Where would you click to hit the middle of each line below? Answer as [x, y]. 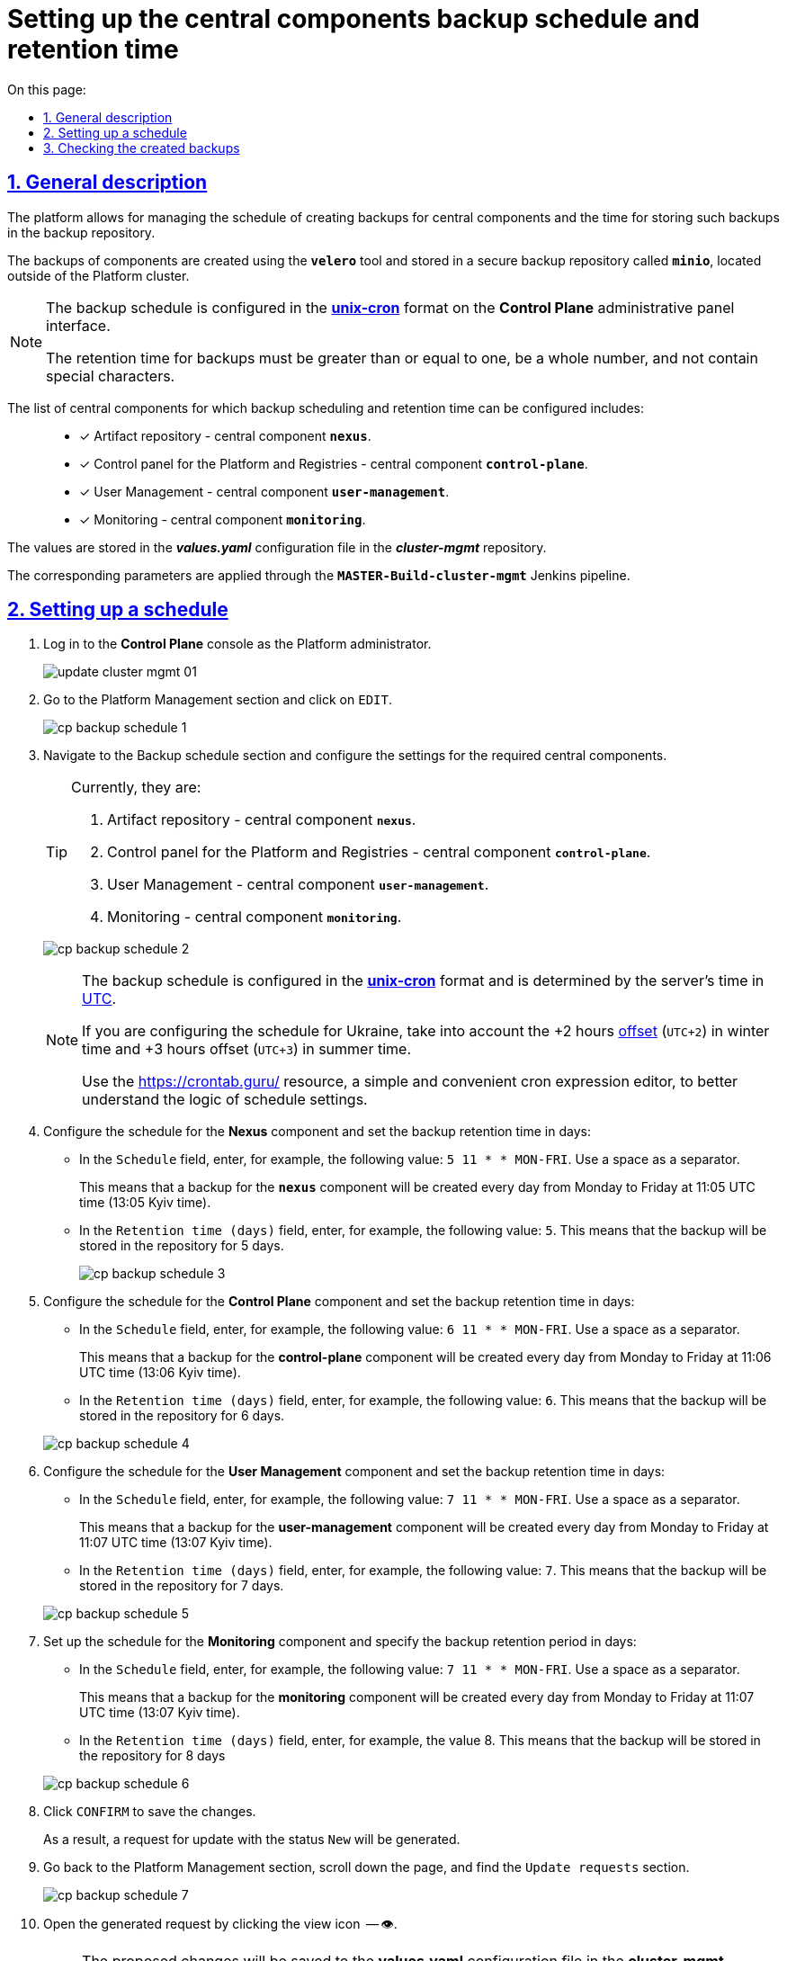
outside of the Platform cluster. [98, 275]
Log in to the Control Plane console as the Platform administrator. [237, 644]
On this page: [47, 89]
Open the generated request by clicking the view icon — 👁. [220, 1924]
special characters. [111, 376]
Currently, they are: [136, 788]
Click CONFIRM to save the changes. [150, 1812]
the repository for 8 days [152, 1756]
